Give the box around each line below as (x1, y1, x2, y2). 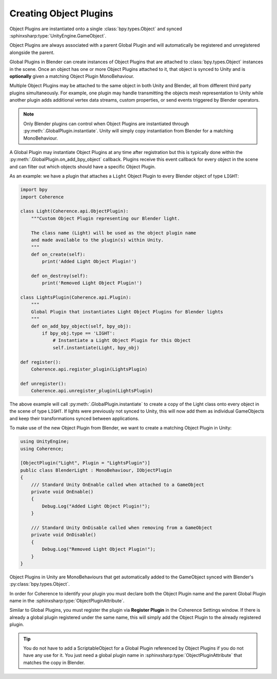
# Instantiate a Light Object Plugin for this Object (52, 338, 191, 343)
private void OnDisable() (31, 532, 96, 538)
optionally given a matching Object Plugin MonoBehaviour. (9, 73, 134, 79)
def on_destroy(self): (31, 273, 88, 279)
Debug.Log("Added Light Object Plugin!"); (42, 503, 151, 509)
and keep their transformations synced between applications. (9, 415, 140, 421)
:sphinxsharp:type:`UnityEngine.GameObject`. (9, 32, 107, 38)
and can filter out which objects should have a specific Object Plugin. (9, 163, 156, 169)
